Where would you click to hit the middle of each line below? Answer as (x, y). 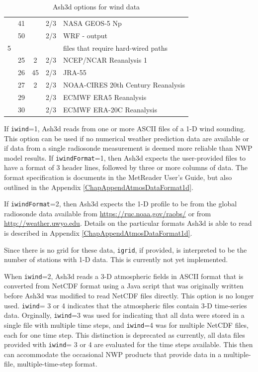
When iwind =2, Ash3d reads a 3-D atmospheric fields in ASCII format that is (124, 276)
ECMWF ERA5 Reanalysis (105, 97)
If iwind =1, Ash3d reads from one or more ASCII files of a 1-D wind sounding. (125, 128)
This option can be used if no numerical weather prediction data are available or (127, 138)
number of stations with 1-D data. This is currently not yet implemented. (116, 259)
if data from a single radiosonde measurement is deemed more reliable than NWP (128, 148)
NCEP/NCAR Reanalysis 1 (105, 60)
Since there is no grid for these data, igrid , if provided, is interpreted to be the (126, 249)
